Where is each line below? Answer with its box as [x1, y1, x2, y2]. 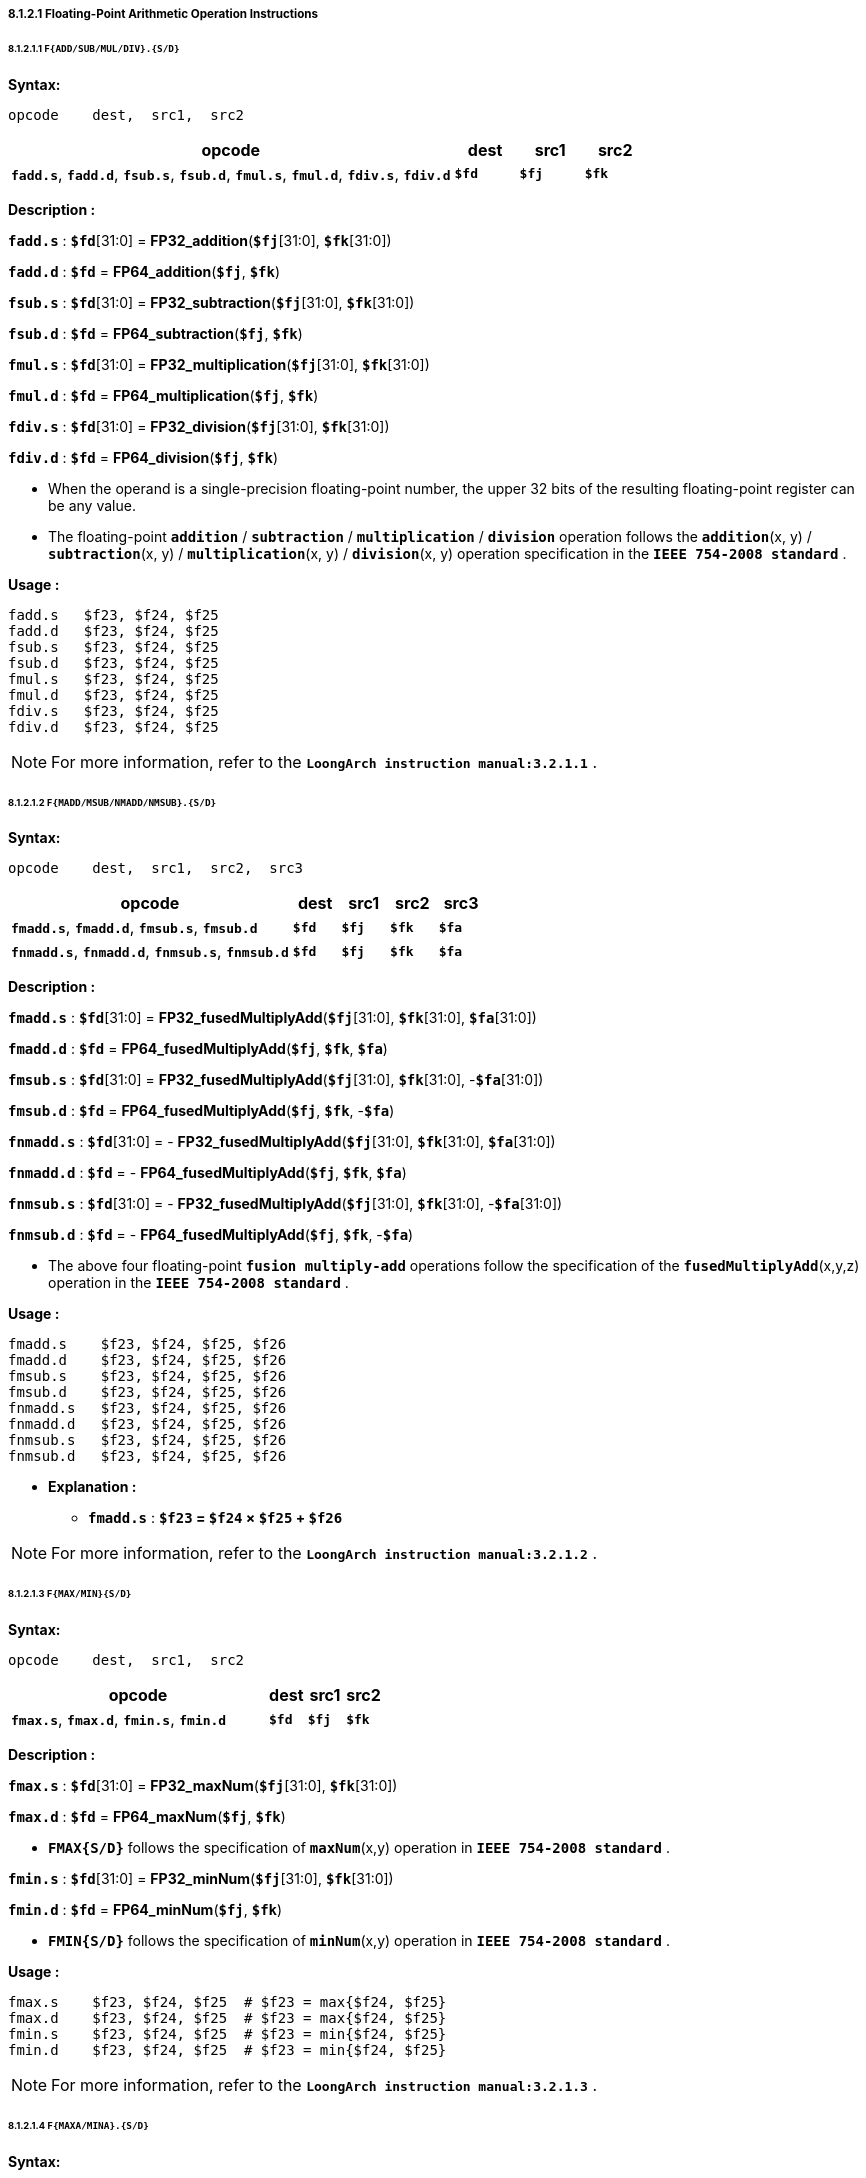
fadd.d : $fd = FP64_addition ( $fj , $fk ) [8, 262, 281, 280]
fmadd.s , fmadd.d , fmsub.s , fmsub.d [11, 917, 258, 938]
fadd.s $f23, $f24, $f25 [8, 606, 219, 623]
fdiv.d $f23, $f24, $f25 [8, 718, 219, 735]
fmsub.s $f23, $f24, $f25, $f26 [8, 1368, 287, 1385]
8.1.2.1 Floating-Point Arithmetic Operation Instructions [8, 7, 319, 21]
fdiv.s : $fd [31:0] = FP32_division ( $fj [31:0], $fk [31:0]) [8, 417, 390, 435]
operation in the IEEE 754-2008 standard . [48, 1274, 349, 1292]
